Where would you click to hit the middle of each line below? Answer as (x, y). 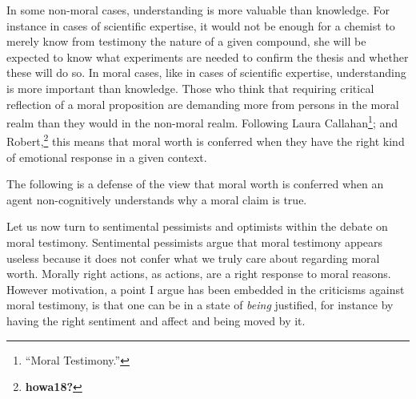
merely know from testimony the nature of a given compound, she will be (186, 41)
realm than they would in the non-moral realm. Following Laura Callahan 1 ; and (202, 121)
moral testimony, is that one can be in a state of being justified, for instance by (200, 305)
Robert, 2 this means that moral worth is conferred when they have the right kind (206, 140)
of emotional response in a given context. (107, 157)
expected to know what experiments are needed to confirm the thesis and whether (208, 56)
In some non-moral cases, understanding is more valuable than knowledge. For (198, 10)
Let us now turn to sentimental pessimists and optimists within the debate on (197, 226)
